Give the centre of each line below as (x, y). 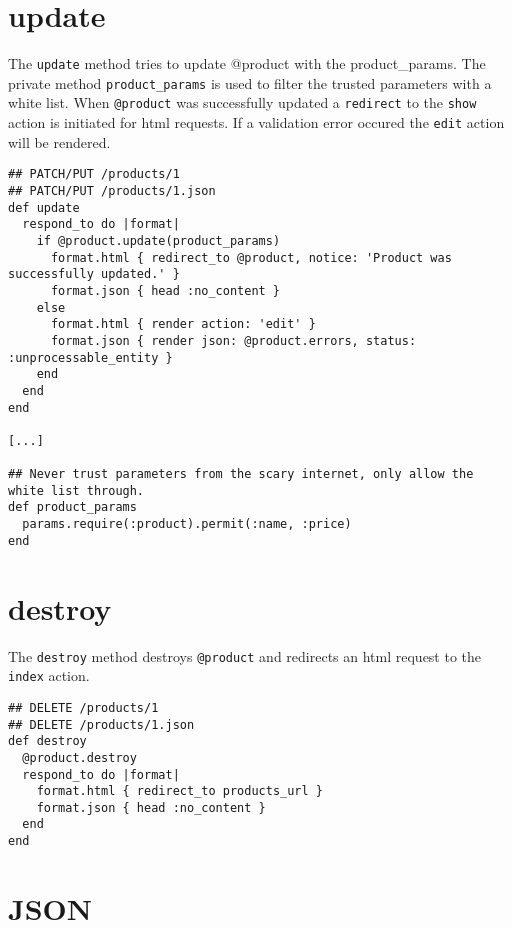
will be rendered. (59, 141)
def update (44, 207)
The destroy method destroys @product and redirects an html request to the (245, 655)
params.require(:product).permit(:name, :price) (187, 524)
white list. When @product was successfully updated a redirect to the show (242, 102)
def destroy (47, 741)
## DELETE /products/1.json (101, 724)
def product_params (72, 507)
